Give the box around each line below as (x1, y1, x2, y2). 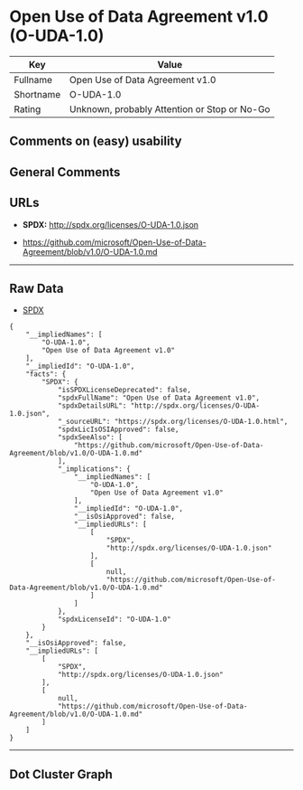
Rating (14, 102, 41, 115)
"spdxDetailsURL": (57, 401, 127, 410)
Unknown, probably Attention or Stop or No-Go (69, 102, 271, 115)
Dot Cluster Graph (9, 766, 113, 782)
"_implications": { (57, 465, 131, 474)
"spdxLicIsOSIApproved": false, (57, 425, 179, 435)
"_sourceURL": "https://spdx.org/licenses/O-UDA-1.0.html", (57, 418, 289, 427)
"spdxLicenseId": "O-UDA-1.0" (57, 615, 171, 625)
